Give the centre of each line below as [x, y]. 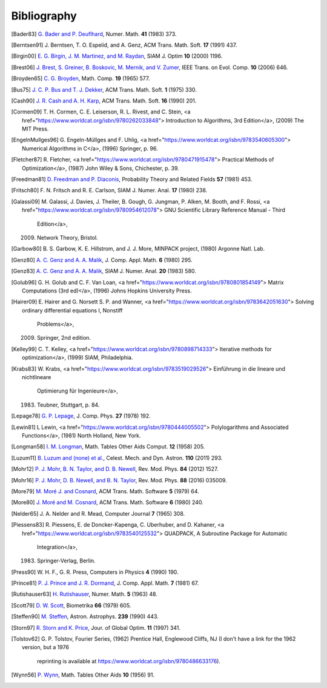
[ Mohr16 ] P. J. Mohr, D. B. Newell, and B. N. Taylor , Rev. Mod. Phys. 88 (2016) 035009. [119, 480]
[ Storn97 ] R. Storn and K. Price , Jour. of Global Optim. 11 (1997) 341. [96, 627]
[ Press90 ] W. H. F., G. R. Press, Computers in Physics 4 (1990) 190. [95, 572]
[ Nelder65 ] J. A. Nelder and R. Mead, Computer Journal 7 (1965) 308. [98, 513]
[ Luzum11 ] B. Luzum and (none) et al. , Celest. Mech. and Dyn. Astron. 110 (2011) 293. [117, 457]
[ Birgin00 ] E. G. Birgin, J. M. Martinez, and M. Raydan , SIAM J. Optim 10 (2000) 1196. [117, 56]
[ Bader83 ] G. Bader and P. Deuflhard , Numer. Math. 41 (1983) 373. [94, 34]
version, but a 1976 [46, 647]
